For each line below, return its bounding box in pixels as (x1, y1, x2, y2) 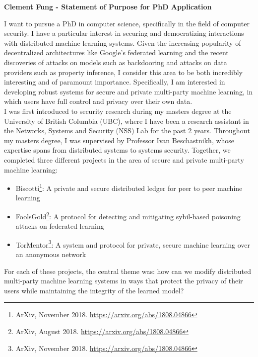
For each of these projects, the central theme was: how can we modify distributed (4, 266, 252, 276)
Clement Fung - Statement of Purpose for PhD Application (4, 1, 212, 11)
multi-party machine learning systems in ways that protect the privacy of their (4, 275, 243, 286)
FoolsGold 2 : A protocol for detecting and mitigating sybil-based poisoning (15, 209, 241, 221)
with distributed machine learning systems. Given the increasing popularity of (4, 37, 241, 48)
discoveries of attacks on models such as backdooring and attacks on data (4, 57, 227, 67)
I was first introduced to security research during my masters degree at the (4, 105, 232, 116)
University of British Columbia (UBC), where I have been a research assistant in (4, 115, 249, 126)
